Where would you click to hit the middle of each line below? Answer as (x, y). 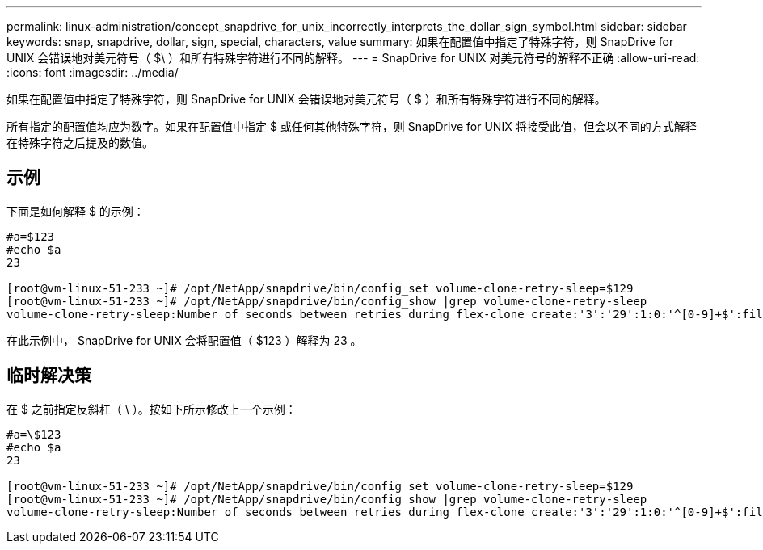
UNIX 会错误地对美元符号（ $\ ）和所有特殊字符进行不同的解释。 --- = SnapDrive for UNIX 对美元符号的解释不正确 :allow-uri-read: (353, 58)
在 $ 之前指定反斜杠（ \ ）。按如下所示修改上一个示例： (152, 409)
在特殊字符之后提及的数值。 (80, 143)
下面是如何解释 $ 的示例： (76, 211)
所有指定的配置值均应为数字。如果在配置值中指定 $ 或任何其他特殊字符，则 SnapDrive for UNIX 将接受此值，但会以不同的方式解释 (352, 126)
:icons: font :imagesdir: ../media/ (93, 72)
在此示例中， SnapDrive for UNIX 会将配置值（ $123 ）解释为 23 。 (184, 340)
